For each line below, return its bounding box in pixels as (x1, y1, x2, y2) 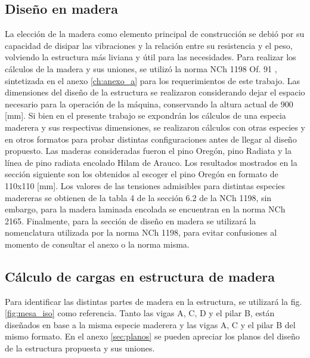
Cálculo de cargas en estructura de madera (5, 267, 275, 285)
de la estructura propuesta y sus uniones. (5, 342, 155, 354)
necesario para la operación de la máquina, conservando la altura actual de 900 (5, 97, 293, 110)
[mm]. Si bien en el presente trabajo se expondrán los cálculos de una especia (5, 109, 286, 122)
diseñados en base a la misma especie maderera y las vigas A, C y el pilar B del (5, 318, 296, 331)
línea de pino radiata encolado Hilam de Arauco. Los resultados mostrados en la (5, 156, 297, 168)
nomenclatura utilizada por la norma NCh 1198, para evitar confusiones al (5, 226, 277, 239)
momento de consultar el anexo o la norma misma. (5, 237, 190, 250)
